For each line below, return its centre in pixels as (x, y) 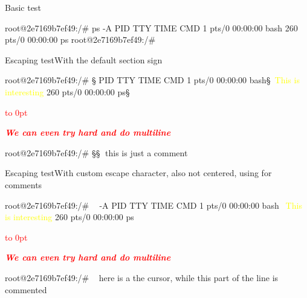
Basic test (23, 7)
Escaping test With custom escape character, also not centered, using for (138, 173)
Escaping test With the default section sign (84, 59)
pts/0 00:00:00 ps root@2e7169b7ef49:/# (80, 40)
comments (24, 184)
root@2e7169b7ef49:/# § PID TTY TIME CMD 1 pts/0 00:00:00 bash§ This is (152, 80)
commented (26, 289)
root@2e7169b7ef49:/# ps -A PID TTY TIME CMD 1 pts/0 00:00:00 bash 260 (151, 27)
